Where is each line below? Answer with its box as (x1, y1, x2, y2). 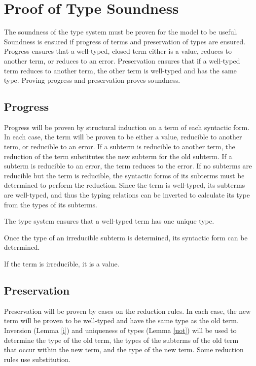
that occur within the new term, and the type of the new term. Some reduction (4, 344, 244, 355)
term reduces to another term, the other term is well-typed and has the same (4, 65, 237, 75)
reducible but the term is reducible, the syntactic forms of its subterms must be (4, 170, 245, 180)
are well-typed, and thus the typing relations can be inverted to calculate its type (4, 190, 250, 200)
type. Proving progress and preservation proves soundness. (4, 75, 180, 85)
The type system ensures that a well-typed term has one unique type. (4, 216, 214, 226)
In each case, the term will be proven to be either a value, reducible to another (4, 132, 242, 142)
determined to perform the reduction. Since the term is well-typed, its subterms (4, 180, 245, 190)
